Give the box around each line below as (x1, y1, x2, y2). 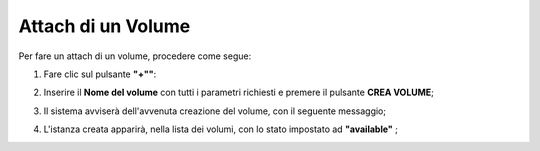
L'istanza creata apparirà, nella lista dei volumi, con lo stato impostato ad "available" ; (43, 123, 399, 135)
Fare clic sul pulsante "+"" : (43, 68, 157, 80)
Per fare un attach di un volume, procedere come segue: (18, 50, 252, 62)
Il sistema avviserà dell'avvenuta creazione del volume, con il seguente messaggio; (43, 105, 387, 117)
